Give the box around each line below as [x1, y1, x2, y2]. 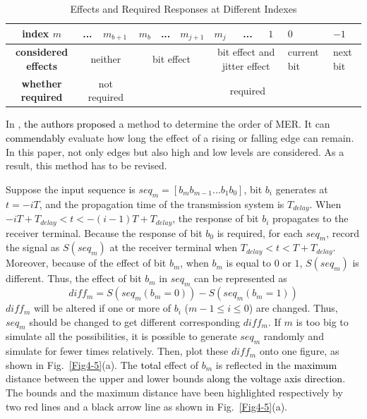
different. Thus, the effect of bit [6, 271, 142, 286]
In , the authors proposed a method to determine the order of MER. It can [6, 116, 330, 131]
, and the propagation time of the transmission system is [39, 196, 284, 211]
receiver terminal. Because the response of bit [6, 225, 203, 240]
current [287, 44, 319, 59]
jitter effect [222, 58, 270, 73]
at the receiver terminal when [109, 240, 238, 255]
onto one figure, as [259, 344, 339, 358]
